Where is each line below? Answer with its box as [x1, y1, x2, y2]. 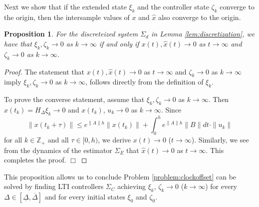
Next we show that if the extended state [4, 1, 127, 11]
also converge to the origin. [158, 11, 241, 22]
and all [47, 134, 69, 145]
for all [4, 134, 22, 145]
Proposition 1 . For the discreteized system [4, 28, 138, 39]
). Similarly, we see [191, 134, 249, 145]
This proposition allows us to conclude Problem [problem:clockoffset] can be [4, 171, 237, 181]
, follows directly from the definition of [85, 76, 204, 87]
